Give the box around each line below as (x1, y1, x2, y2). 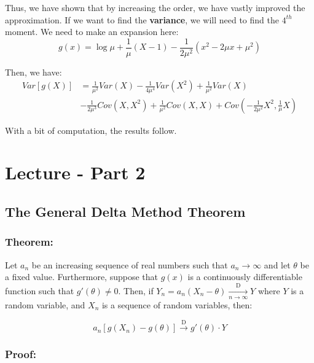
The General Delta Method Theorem (5, 202, 246, 221)
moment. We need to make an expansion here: (5, 25, 179, 38)
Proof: (5, 346, 36, 362)
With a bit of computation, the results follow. (5, 123, 177, 136)
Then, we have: (5, 65, 62, 78)
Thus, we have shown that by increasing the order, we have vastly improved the (5, 1, 305, 14)
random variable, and (5, 298, 85, 311)
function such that (5, 284, 74, 297)
